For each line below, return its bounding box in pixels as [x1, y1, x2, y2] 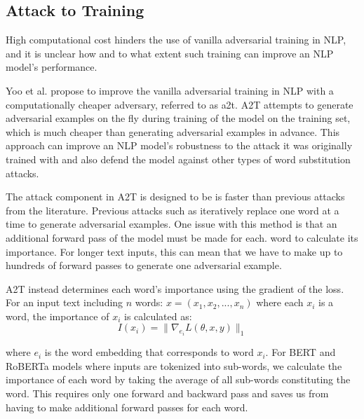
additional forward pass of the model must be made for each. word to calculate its [6, 230, 358, 245]
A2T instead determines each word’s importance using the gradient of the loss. [6, 281, 344, 296]
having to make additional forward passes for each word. [6, 399, 248, 414]
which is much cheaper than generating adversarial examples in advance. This [6, 124, 340, 139]
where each [256, 295, 304, 310]
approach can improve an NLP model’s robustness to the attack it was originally [6, 138, 353, 153]
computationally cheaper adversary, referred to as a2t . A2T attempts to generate [6, 97, 353, 111]
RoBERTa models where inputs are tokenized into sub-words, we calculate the [6, 358, 342, 373]
